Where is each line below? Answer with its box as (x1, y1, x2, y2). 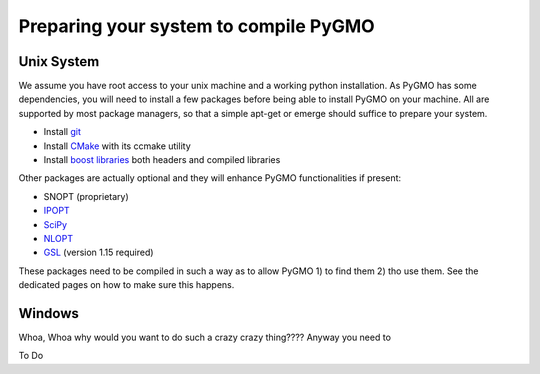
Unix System (18, 53, 100, 70)
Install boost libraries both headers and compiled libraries (43, 154, 281, 166)
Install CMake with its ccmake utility (43, 140, 192, 152)
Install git (43, 126, 82, 138)
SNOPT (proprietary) (43, 190, 129, 202)
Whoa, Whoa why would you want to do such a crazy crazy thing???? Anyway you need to (18, 331, 392, 344)
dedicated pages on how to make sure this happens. (18, 279, 235, 291)
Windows (18, 305, 79, 322)
